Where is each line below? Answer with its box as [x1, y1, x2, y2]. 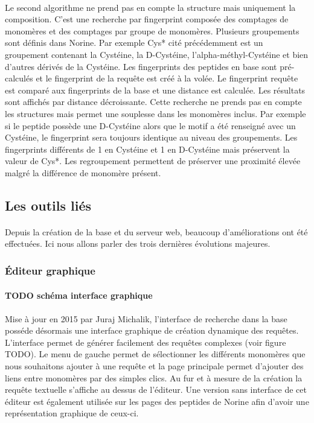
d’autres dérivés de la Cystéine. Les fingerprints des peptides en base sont [5, 60, 277, 72]
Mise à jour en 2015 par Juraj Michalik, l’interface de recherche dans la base [5, 312, 287, 325]
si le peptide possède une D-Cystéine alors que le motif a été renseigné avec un [5, 119, 296, 132]
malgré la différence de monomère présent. [5, 166, 161, 179]
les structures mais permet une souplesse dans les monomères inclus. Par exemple [5, 107, 306, 119]
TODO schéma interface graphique [5, 288, 153, 301]
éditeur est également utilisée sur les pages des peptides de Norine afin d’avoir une [5, 395, 309, 407]
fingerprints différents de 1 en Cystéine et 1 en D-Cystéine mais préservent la [5, 142, 290, 155]
